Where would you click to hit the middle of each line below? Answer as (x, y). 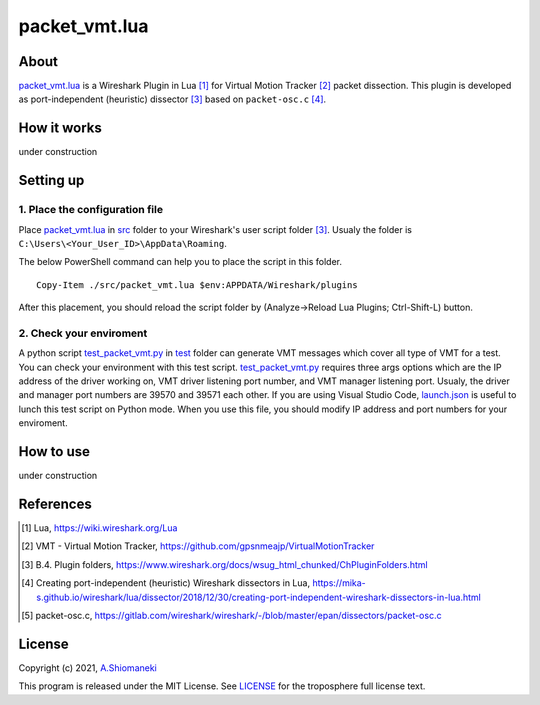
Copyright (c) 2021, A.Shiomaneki (87, 667)
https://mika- (339, 583)
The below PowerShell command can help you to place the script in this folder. (180, 262)
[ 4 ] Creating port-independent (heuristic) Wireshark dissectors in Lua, (165, 583)
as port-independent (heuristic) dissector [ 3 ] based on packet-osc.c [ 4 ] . (172, 99)
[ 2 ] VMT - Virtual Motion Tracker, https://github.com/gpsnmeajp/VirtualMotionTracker (198, 546)
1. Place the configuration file (91, 210)
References (55, 503)
